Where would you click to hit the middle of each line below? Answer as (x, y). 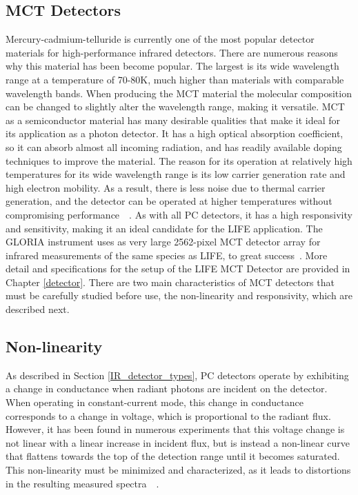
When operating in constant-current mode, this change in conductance (155, 402)
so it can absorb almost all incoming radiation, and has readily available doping (174, 147)
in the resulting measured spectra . (82, 483)
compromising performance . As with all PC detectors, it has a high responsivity (179, 214)
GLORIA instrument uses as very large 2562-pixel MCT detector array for (163, 242)
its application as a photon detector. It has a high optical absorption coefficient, (175, 133)
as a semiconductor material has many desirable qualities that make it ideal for (173, 120)
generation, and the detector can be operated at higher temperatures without (169, 201)
